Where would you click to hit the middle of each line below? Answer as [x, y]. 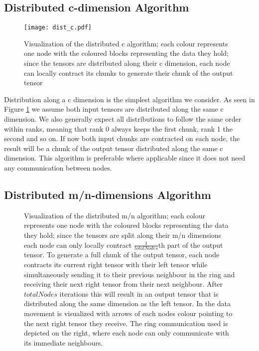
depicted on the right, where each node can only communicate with [127, 333]
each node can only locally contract [78, 245]
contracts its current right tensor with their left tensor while [116, 264]
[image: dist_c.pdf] [58, 28]
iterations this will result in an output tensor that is [139, 293]
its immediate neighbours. [64, 342]
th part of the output [191, 245]
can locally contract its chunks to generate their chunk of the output [129, 73]
